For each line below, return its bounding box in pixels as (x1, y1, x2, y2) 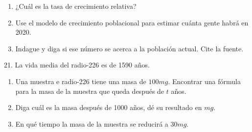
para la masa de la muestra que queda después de (15, 86, 164, 96)
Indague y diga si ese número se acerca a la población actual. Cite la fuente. (15, 43, 244, 53)
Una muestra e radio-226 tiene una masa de (15, 76, 146, 86)
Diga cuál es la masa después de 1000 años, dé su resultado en (15, 102, 202, 112)
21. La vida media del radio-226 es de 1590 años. (4, 60, 150, 70)
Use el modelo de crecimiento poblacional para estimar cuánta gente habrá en (15, 17, 249, 27)
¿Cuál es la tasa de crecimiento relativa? (15, 1, 137, 11)
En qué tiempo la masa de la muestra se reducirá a (15, 118, 168, 129)
